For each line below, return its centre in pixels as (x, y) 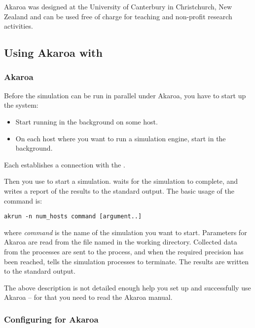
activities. (18, 26)
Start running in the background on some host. (87, 121)
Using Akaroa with (53, 53)
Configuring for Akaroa (51, 319)
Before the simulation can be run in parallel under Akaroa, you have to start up (125, 95)
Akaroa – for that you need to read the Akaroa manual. (88, 297)
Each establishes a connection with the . (65, 164)
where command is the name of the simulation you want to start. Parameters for (126, 232)
